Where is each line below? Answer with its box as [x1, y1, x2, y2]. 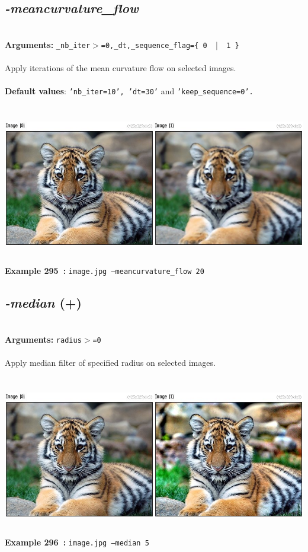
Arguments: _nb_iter [5, 38, 91, 50]
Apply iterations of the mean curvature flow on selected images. [5, 62, 236, 74]
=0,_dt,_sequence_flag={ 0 [101, 41, 207, 50]
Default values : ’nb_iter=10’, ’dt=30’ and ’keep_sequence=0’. [5, 85, 254, 97]
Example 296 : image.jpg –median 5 [5, 535, 149, 548]
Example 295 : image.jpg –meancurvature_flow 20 [5, 264, 204, 277]
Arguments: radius [5, 333, 82, 345]
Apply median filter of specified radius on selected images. [5, 356, 216, 368]
